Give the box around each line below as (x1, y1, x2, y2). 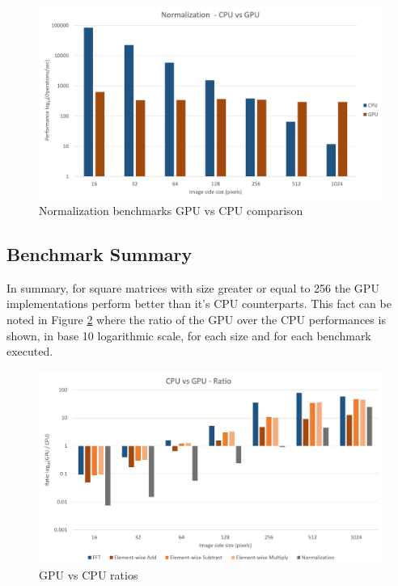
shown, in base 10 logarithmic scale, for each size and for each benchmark (6, 327, 371, 344)
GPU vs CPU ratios (39, 567, 138, 584)
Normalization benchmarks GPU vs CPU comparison (39, 202, 303, 219)
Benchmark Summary (6, 242, 193, 267)
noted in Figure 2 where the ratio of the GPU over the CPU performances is (6, 311, 386, 328)
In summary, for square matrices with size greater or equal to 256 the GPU (6, 279, 379, 296)
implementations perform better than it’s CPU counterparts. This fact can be (6, 295, 392, 312)
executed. (6, 343, 53, 360)
